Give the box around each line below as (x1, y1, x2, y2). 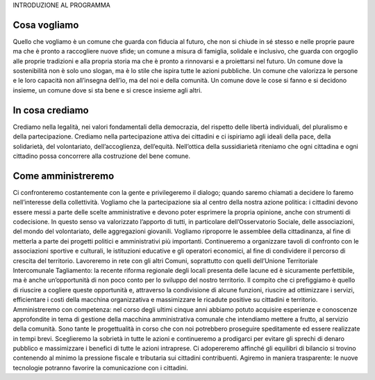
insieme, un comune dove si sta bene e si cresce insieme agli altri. (12, 86, 203, 94)
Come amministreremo (12, 170, 115, 182)
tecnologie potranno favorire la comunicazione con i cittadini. (12, 363, 188, 372)
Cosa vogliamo (12, 19, 79, 31)
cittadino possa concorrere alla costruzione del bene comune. (12, 152, 191, 160)
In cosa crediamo (12, 104, 90, 116)
